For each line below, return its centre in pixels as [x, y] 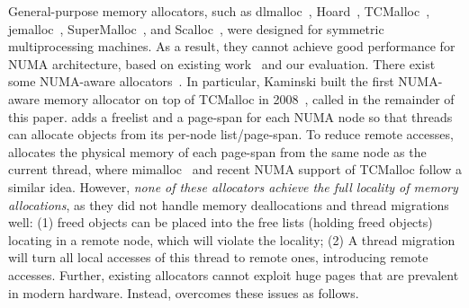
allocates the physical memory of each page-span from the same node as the [217, 151]
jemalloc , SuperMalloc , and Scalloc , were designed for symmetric [196, 28]
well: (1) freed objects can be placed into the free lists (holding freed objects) [221, 222]
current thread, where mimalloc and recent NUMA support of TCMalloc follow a [235, 169]
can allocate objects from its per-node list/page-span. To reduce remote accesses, [231, 134]
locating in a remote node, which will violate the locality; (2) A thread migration [232, 239]
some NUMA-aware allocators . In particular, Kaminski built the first [201, 81]
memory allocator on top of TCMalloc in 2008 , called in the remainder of [249, 98]
